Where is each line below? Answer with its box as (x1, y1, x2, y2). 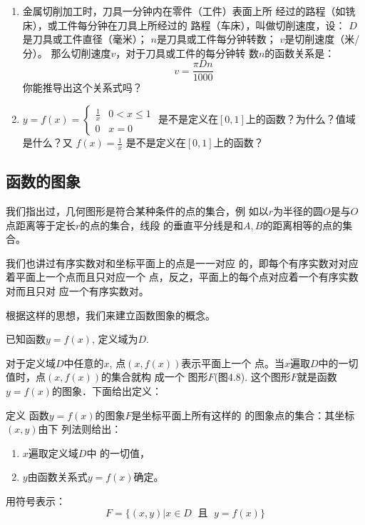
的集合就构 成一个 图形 (101, 369, 208, 384)
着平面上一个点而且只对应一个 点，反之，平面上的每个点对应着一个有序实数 (6, 269, 359, 284)
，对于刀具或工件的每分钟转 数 (115, 45, 259, 60)
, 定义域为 (91, 331, 138, 346)
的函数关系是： (264, 45, 335, 60)
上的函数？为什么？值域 (245, 111, 356, 126)
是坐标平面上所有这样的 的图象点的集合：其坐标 (131, 407, 355, 422)
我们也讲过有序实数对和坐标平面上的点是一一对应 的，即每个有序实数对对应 (6, 255, 359, 270)
